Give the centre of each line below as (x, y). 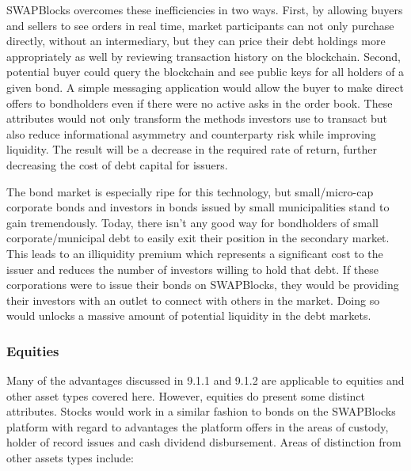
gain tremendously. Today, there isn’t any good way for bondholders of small (192, 222)
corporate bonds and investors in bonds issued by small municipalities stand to (198, 207)
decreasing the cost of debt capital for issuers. (117, 164)
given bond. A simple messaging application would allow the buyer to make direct (205, 87)
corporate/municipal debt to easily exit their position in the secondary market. (198, 238)
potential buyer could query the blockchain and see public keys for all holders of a (205, 72)
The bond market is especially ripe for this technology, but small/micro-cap (190, 191)
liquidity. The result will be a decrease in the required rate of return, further (192, 149)
